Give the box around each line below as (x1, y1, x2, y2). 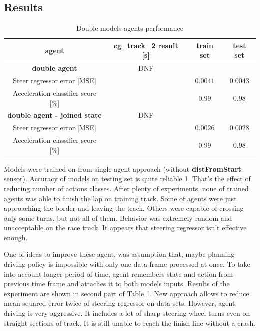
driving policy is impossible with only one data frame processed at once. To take (4, 259, 250, 269)
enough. (4, 232, 28, 242)
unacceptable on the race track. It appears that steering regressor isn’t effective (4, 222, 247, 233)
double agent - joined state (7, 110, 102, 120)
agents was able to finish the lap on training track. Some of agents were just (4, 193, 237, 203)
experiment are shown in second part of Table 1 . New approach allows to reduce (4, 288, 249, 298)
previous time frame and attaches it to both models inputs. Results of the (4, 278, 230, 289)
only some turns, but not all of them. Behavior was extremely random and (4, 212, 232, 223)
